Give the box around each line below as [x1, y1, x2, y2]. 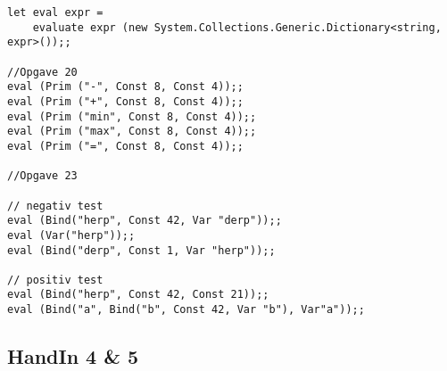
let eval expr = [7, 6, 103, 19]
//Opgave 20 [7, 65, 78, 78]
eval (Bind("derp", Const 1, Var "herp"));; [7, 243, 276, 257]
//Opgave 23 [7, 169, 78, 183]
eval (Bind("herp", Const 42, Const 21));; [7, 288, 269, 301]
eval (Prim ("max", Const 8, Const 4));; [7, 125, 257, 138]
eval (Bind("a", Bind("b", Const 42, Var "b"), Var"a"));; [7, 303, 365, 317]
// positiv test [7, 273, 103, 286]
